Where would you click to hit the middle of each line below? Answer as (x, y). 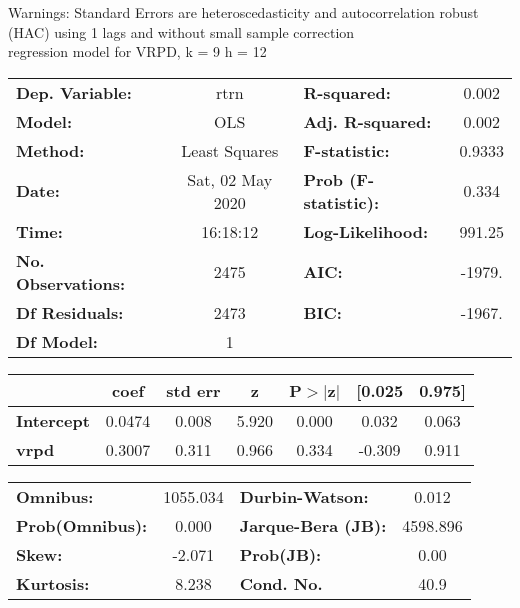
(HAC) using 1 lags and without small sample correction (181, 31)
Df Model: (57, 341)
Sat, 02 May (230, 179)
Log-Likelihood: (366, 231)
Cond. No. (281, 583)
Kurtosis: (53, 583)
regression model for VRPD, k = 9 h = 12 (137, 51)
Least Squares (230, 150)
